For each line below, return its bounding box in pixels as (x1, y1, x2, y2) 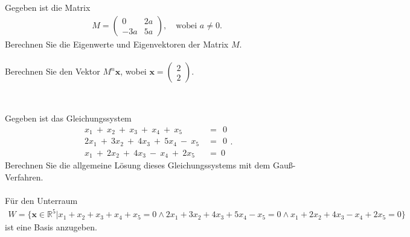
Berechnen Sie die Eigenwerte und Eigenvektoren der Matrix (5, 38, 229, 51)
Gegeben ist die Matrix (5, 1, 91, 14)
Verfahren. (5, 170, 43, 183)
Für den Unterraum (5, 194, 78, 207)
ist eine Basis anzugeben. (5, 221, 97, 233)
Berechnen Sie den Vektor (5, 65, 100, 78)
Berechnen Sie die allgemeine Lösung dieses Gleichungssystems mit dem (5, 159, 271, 171)
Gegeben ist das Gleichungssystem (5, 112, 132, 125)
